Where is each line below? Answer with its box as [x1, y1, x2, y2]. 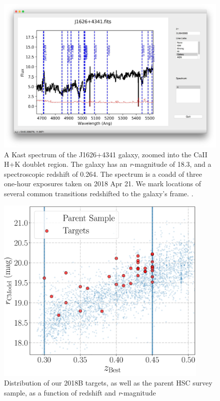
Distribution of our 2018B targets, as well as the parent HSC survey [4, 378, 212, 388]
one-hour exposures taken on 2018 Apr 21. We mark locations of [4, 178, 201, 189]
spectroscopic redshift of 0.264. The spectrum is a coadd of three [4, 168, 202, 179]
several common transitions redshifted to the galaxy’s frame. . [4, 188, 193, 198]
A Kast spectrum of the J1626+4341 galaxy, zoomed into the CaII [4, 149, 207, 159]
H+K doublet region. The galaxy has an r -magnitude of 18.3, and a [4, 159, 211, 169]
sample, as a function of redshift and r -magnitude [4, 387, 156, 398]
